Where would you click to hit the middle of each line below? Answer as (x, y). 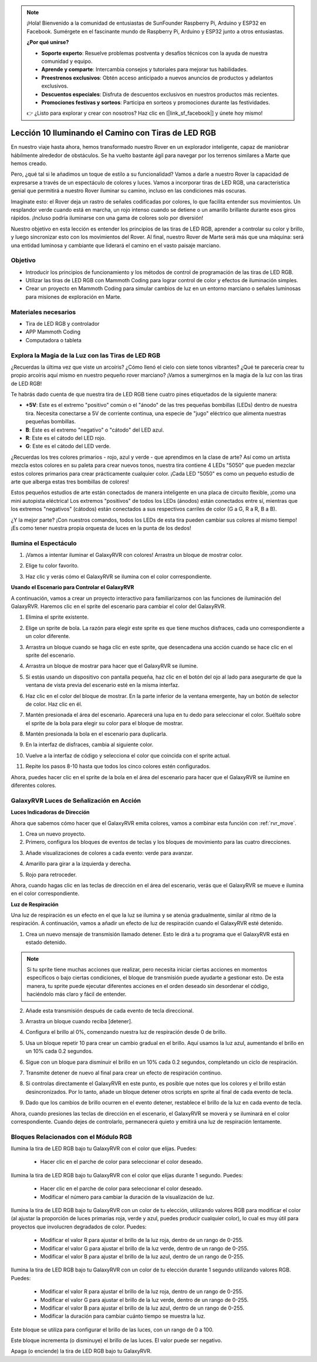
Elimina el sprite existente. (57, 617)
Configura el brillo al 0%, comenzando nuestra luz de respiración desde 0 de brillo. (126, 1032)
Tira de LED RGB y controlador (63, 323)
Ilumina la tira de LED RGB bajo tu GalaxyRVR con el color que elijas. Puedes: (104, 1149)
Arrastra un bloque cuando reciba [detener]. (79, 1021)
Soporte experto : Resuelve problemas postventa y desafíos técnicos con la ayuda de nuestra (155, 53)
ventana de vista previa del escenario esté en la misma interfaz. (103, 685)
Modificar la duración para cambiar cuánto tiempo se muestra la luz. (123, 1316)
